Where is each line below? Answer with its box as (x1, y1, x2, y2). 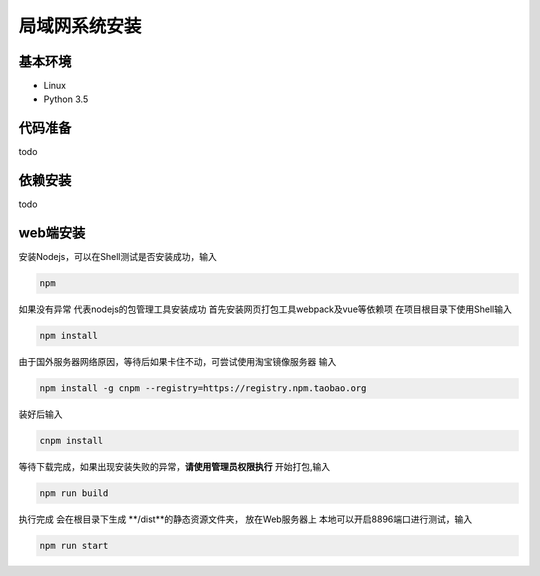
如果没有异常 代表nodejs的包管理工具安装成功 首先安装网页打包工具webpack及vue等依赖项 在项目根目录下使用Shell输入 (18, 303, 512, 315)
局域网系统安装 (18, 15, 142, 37)
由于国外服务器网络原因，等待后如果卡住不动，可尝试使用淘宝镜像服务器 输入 (18, 356, 337, 368)
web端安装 (18, 225, 86, 242)
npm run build (39, 488, 109, 499)
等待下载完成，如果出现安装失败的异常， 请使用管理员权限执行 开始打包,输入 (18, 461, 330, 473)
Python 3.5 (43, 93, 89, 105)
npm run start (39, 540, 109, 551)
